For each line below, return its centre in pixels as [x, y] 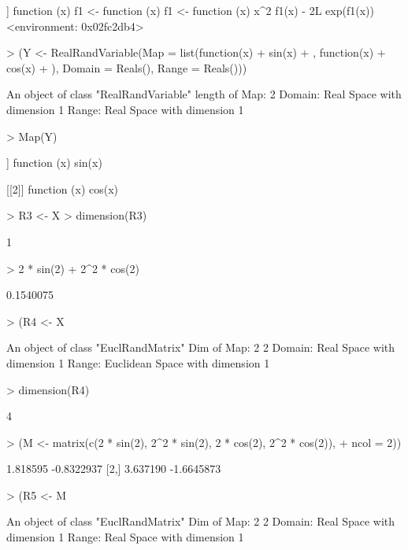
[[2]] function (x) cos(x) [63, 188]
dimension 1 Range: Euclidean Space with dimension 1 [138, 362]
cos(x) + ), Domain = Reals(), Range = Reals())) [127, 67]
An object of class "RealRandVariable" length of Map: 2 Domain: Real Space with [204, 94]
